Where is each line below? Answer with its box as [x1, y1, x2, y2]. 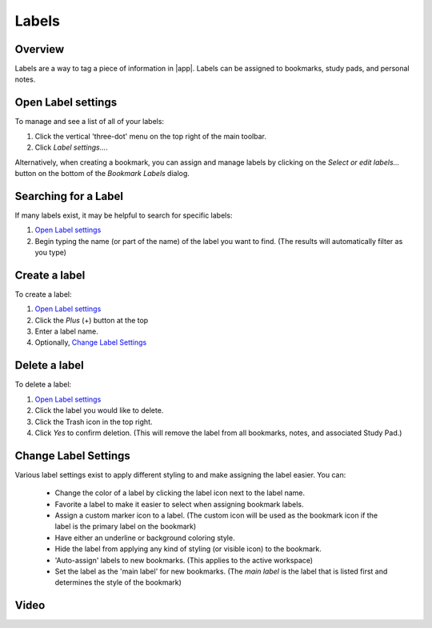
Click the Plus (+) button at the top [34, 315, 149, 325]
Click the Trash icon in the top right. [34, 417, 153, 426]
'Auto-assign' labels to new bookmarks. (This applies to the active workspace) [54, 555, 314, 565]
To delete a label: [14, 380, 72, 390]
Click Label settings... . [34, 142, 108, 152]
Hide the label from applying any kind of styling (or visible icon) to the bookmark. [54, 544, 322, 554]
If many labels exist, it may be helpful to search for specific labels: [14, 210, 233, 220]
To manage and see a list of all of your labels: [14, 117, 164, 126]
